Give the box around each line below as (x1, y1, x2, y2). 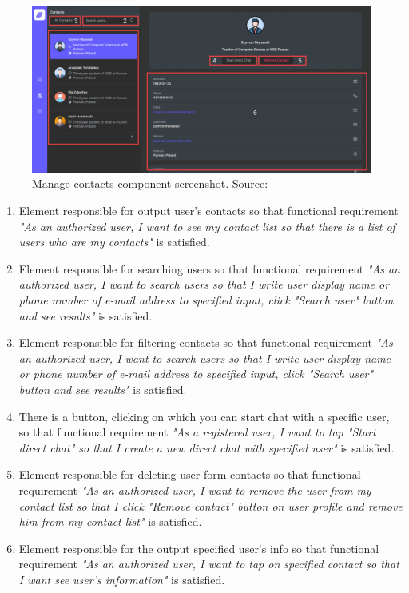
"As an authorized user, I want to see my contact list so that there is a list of (18, 217, 395, 234)
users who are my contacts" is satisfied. (18, 233, 210, 250)
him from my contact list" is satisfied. (18, 513, 202, 530)
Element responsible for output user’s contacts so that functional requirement (18, 202, 399, 219)
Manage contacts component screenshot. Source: (32, 175, 268, 192)
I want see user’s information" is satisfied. (18, 571, 225, 587)
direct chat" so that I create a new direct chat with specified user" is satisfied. (18, 439, 395, 456)
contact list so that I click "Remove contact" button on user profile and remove (18, 497, 403, 514)
